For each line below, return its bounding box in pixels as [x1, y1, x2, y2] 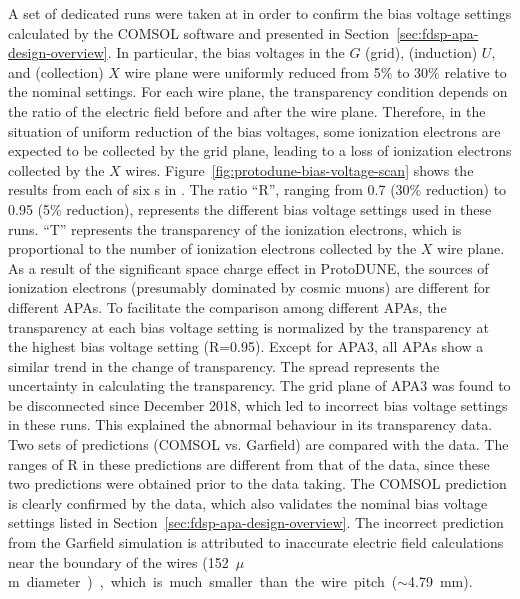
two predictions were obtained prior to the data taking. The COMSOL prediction [8, 473, 507, 494]
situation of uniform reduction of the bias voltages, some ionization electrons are [8, 120, 501, 141]
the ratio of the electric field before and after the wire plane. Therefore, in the [8, 100, 486, 121]
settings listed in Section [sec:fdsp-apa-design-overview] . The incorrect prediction [8, 512, 504, 533]
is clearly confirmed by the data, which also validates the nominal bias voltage [8, 492, 488, 513]
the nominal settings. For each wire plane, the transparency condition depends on [8, 81, 508, 102]
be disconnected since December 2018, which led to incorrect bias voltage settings [8, 394, 508, 415]
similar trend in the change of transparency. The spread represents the [8, 355, 440, 376]
